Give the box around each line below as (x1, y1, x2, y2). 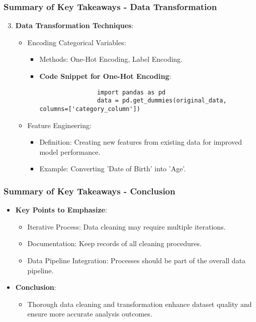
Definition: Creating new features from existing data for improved (39, 137, 242, 147)
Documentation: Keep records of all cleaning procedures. (27, 238, 202, 249)
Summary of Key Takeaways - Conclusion (4, 184, 176, 197)
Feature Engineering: (27, 120, 92, 130)
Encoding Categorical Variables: (27, 37, 126, 47)
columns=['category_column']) (39, 105, 140, 113)
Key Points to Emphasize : (15, 204, 107, 215)
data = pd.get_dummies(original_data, (97, 97, 227, 104)
